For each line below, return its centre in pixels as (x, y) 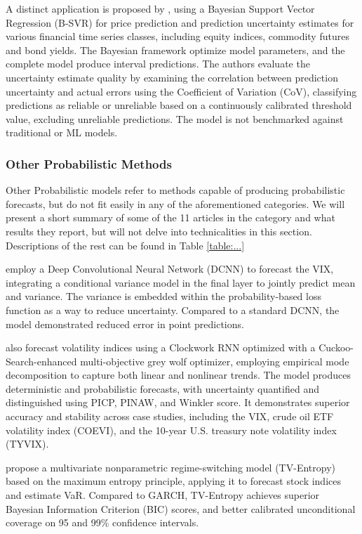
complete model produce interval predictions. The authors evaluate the (158, 64)
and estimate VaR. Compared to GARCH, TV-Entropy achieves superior (163, 495)
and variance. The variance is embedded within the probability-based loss (163, 296)
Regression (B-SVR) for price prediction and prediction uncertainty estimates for (180, 22)
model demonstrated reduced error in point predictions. (125, 324)
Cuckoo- (336, 347)
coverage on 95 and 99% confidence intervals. (102, 522)
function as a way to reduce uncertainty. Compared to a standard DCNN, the (173, 310)
